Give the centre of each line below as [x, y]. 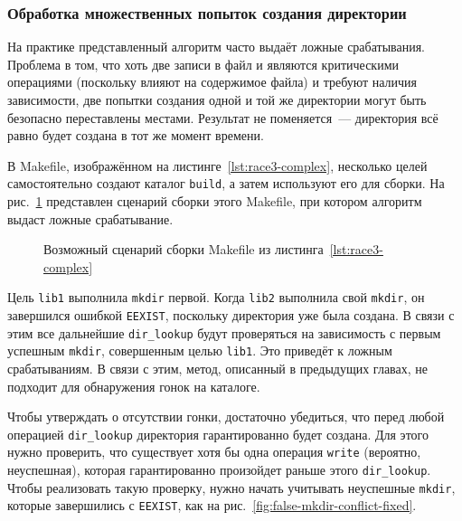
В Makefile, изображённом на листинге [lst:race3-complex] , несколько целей [217, 165]
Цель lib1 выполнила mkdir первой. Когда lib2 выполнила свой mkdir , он [216, 297]
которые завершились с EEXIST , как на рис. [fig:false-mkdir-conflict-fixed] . [212, 505]
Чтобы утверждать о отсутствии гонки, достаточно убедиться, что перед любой [226, 417]
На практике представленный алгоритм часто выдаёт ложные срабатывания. [217, 47]
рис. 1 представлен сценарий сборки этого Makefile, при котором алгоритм [215, 201]
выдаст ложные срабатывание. [90, 218]
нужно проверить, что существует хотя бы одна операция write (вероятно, [214, 452]
